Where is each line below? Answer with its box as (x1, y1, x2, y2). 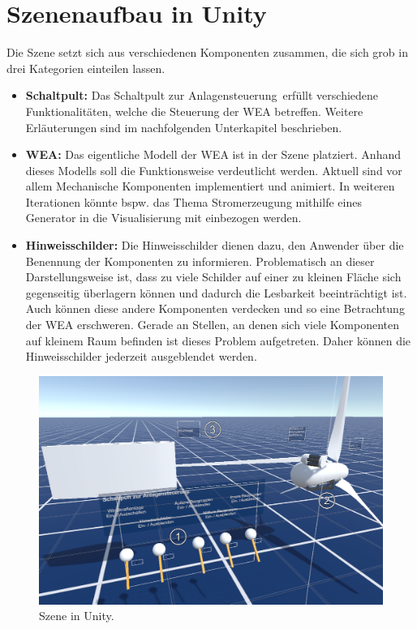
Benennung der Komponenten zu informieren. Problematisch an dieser (25, 252, 375, 269)
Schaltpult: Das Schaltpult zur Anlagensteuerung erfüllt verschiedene (25, 87, 379, 104)
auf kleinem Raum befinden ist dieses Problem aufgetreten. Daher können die (25, 332, 411, 349)
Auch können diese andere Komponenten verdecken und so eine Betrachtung (25, 300, 405, 317)
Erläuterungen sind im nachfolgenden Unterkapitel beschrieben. (25, 118, 342, 135)
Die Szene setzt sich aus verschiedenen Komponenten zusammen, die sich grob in (6, 44, 408, 61)
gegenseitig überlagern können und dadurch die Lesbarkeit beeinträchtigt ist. (25, 284, 407, 301)
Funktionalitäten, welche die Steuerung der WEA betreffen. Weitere (25, 102, 363, 119)
